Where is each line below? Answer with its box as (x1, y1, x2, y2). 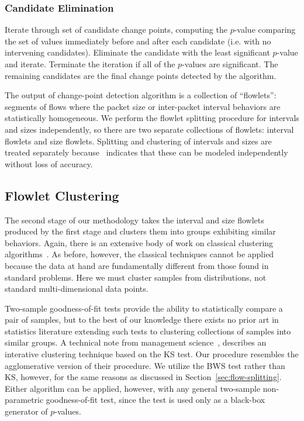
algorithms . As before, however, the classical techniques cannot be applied (5, 248, 274, 260)
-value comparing (234, 23, 296, 36)
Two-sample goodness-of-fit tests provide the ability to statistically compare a (5, 302, 283, 314)
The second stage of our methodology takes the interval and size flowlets (5, 213, 264, 226)
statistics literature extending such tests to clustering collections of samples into (5, 325, 291, 337)
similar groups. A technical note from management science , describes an (5, 336, 267, 348)
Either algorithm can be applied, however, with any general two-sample (5, 382, 261, 394)
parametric (5, 394, 44, 406)
